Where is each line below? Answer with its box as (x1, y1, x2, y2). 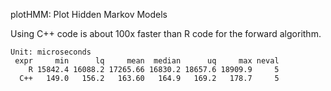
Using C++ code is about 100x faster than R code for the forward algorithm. (10, 28, 322, 39)
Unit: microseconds (10, 47, 92, 57)
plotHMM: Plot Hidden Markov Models (10, 9, 168, 20)
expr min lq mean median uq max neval (14, 56, 280, 66)
